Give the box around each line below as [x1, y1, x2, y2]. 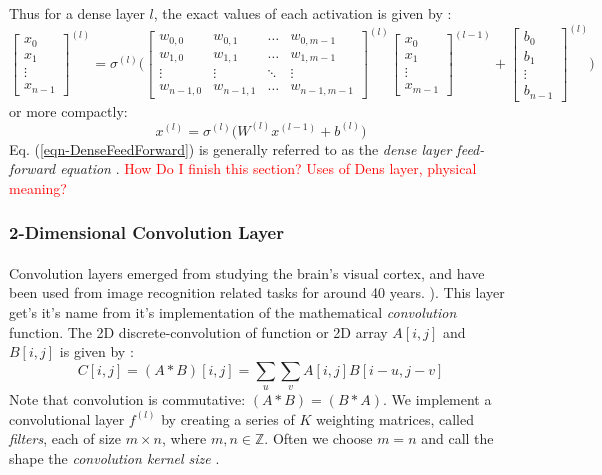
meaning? [9, 177, 67, 198]
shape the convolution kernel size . [9, 447, 220, 468]
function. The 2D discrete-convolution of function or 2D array [9, 321, 388, 342]
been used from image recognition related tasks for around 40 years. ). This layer [9, 282, 505, 303]
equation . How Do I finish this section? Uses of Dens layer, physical [60, 158, 477, 179]
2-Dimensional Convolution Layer [9, 220, 284, 245]
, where [161, 428, 207, 449]
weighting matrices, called [316, 408, 475, 429]
